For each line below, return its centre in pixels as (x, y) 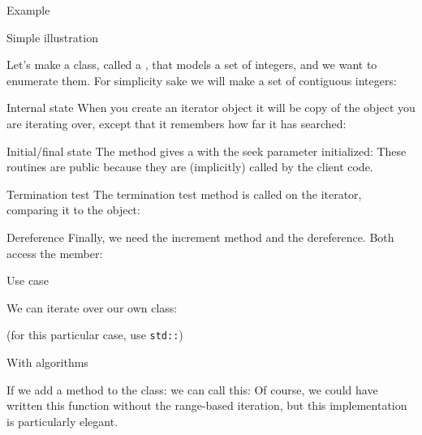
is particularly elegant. (62, 421)
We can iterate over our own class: (92, 307)
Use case (28, 280)
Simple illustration (52, 37)
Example (28, 10)
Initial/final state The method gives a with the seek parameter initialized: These (207, 151)
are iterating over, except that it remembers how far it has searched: (177, 123)
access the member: (55, 253)
